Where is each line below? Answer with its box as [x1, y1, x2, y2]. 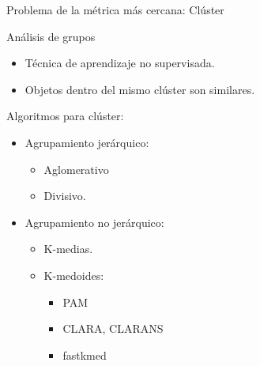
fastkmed [62, 346, 107, 363]
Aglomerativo [43, 160, 109, 177]
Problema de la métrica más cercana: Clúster [6, 2, 224, 17]
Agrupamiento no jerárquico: [24, 213, 164, 230]
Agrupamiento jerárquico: [24, 134, 149, 150]
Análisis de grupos [6, 28, 96, 44]
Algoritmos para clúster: [6, 108, 124, 124]
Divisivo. [43, 187, 86, 204]
